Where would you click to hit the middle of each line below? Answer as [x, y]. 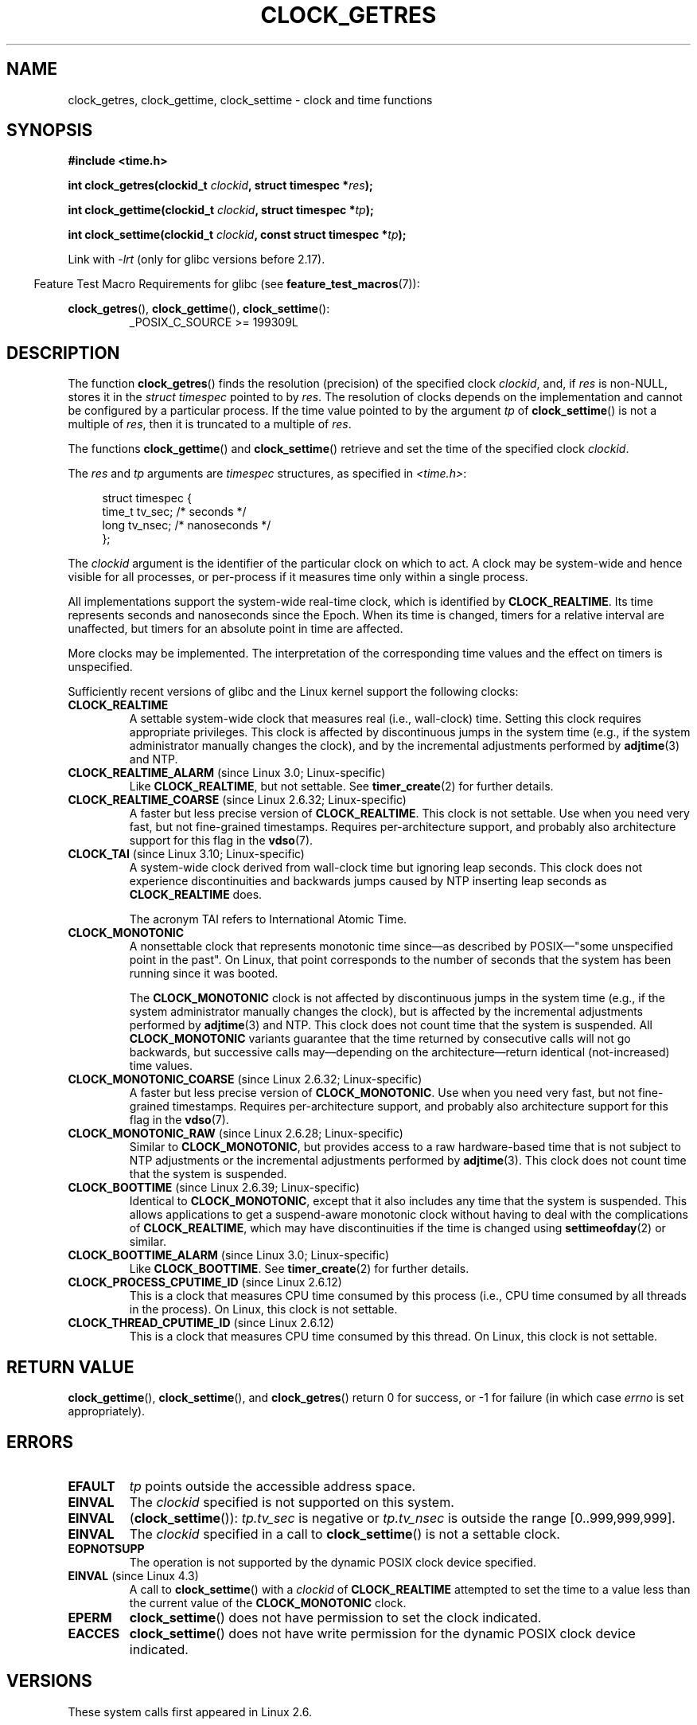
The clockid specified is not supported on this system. [292, 1502]
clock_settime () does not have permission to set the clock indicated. [335, 1617]
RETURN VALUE [70, 1367]
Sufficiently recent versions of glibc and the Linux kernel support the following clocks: [293, 692]
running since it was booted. [204, 974]
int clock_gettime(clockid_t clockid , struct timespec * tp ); [221, 210]
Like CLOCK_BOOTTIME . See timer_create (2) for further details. [299, 1269]
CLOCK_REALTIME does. [196, 895]
